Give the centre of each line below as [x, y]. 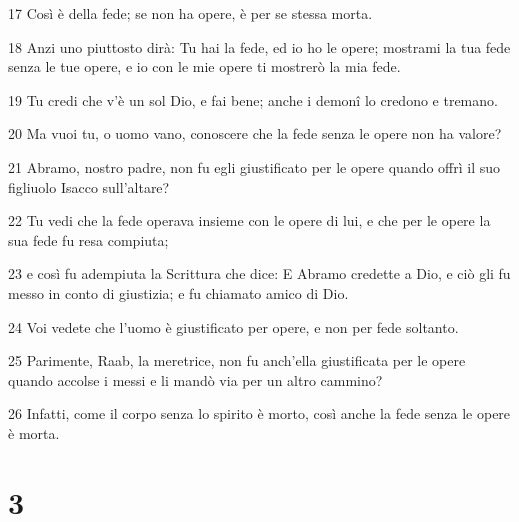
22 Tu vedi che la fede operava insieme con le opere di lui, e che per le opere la [249, 220]
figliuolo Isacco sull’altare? [89, 186]
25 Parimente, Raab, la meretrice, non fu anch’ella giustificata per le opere [237, 360]
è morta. [34, 432]
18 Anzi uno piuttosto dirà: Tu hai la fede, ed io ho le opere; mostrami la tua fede [259, 46]
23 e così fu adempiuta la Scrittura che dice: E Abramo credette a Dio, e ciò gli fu [259, 273]
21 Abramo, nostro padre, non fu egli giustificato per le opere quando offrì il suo [254, 166]
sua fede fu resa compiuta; [88, 239]
